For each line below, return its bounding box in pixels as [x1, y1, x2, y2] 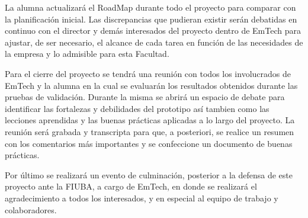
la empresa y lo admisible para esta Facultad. [5, 47, 169, 60]
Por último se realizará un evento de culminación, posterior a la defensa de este [5, 168, 293, 181]
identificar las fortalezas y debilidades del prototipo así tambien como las [5, 102, 269, 114]
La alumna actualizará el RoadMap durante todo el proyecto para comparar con [5, 1, 296, 13]
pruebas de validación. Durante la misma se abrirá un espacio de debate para [5, 91, 285, 103]
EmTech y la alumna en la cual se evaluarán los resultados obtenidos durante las [5, 79, 298, 91]
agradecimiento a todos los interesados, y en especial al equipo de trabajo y [5, 191, 278, 204]
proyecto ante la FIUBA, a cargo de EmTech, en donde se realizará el [5, 180, 257, 193]
